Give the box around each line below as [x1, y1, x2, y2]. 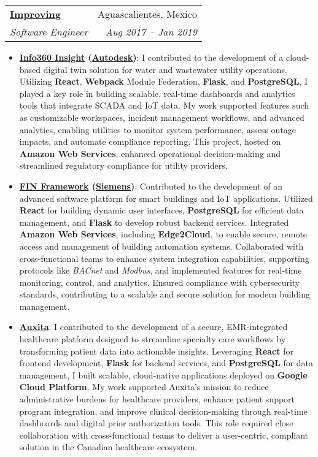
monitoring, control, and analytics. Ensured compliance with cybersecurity [19, 275, 300, 288]
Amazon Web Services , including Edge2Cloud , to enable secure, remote [19, 228, 308, 240]
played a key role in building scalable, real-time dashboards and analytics [19, 86, 295, 99]
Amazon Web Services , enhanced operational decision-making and [19, 147, 281, 159]
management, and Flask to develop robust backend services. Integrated [19, 215, 289, 228]
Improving [10, 7, 61, 21]
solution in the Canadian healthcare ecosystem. [19, 440, 198, 453]
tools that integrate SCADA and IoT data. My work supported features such [19, 99, 309, 112]
